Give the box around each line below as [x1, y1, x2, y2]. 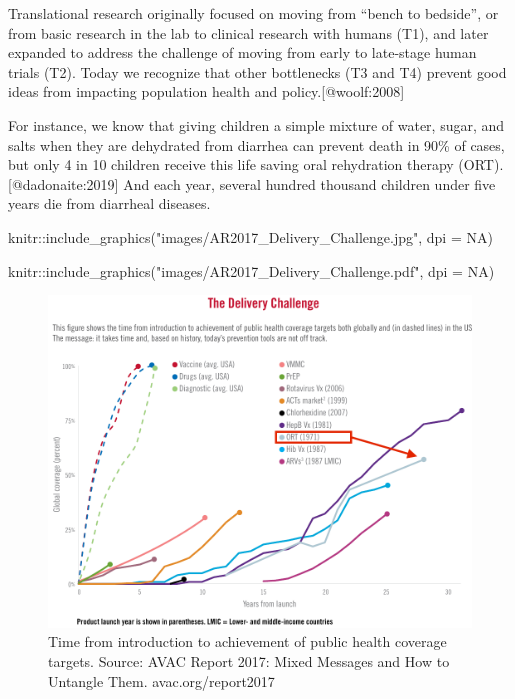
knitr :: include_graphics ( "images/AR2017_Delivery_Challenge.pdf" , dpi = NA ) [8, 260, 495, 281]
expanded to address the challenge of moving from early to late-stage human [8, 42, 477, 63]
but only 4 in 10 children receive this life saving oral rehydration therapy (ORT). [8, 154, 504, 175]
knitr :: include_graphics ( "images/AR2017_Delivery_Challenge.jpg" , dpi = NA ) [8, 226, 493, 247]
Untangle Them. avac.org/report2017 [48, 670, 275, 691]
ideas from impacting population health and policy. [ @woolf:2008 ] [8, 81, 405, 102]
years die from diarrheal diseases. [8, 193, 211, 214]
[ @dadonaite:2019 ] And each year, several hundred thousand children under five [8, 173, 496, 194]
